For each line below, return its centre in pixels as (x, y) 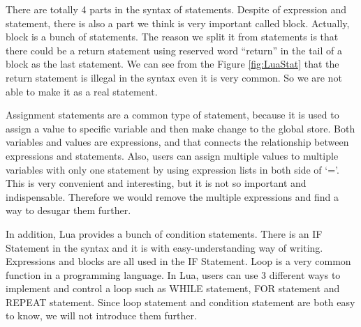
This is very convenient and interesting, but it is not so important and (156, 183)
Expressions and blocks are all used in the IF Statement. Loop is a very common (178, 261)
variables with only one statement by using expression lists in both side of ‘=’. (172, 169)
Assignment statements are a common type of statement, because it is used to (172, 115)
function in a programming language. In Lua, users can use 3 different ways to (173, 274)
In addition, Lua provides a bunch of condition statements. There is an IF (164, 233)
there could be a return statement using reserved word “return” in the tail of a (174, 50)
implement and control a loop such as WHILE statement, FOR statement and (173, 288)
